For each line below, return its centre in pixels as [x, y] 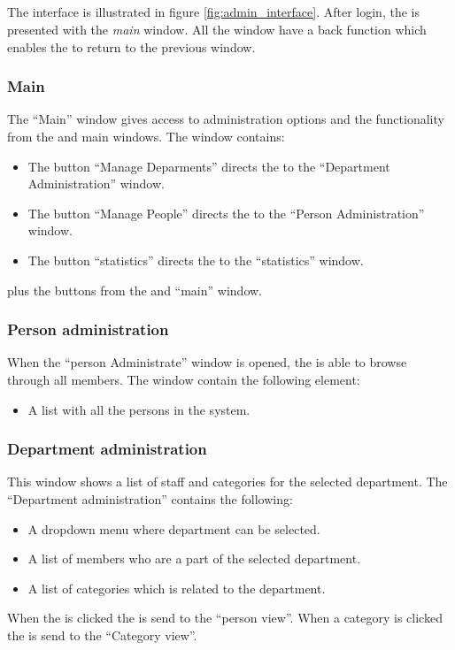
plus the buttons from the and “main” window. [135, 290]
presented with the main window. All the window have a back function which [217, 29]
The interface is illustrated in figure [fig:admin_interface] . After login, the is [213, 12]
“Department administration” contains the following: [150, 498]
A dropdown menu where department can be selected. [174, 528]
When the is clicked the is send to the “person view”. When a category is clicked [225, 618]
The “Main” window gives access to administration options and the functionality [226, 119]
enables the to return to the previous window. [131, 46]
